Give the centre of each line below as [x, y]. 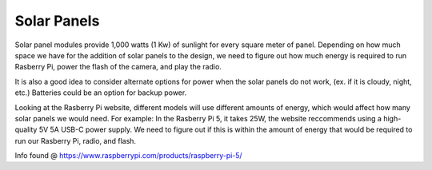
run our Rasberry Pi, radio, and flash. [75, 140]
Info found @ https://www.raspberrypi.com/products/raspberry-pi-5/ [129, 156]
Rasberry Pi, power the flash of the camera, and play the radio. [118, 67]
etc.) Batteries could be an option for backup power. [101, 93]
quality [26, 130]
